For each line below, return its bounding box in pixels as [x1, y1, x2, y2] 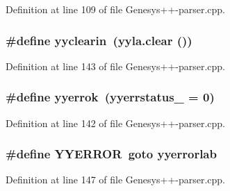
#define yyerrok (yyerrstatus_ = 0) [6, 88, 215, 106]
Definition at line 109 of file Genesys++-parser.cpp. [6, 2, 226, 16]
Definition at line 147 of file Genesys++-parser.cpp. [6, 172, 226, 187]
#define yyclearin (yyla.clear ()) [6, 31, 192, 49]
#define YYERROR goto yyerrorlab [6, 145, 217, 163]
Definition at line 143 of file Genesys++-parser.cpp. [6, 58, 226, 73]
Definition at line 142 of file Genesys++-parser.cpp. [6, 115, 226, 130]
